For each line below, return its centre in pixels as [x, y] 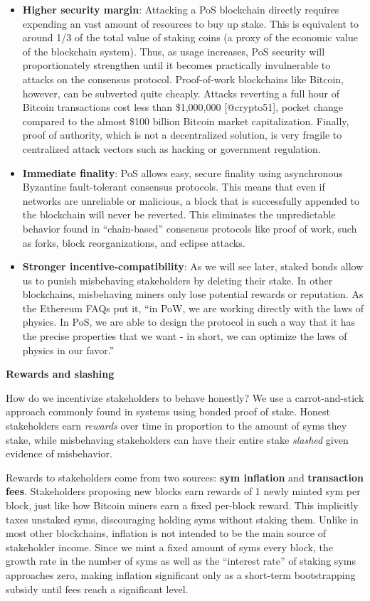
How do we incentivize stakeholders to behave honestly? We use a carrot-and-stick [185, 397]
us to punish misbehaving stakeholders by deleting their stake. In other [178, 280]
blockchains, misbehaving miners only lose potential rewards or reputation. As [193, 294]
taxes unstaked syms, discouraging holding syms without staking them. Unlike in [182, 519]
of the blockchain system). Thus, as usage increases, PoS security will [174, 51]
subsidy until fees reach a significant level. [97, 589]
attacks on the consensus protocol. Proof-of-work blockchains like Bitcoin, [183, 79]
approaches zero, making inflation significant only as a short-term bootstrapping [181, 574]
